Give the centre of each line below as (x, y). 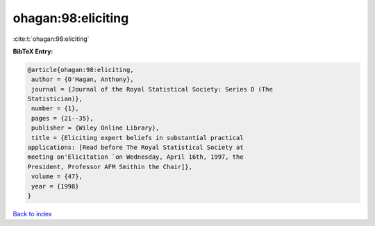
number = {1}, (55, 108)
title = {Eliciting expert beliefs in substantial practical (137, 138)
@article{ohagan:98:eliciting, (81, 70)
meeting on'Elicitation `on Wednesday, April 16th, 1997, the (135, 157)
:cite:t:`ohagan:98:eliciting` (51, 39)
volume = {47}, (57, 176)
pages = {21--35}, (62, 118)
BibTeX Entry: (33, 51)
